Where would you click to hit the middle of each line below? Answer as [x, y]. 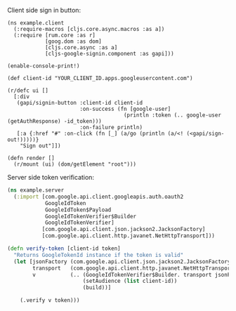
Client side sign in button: [44, 10]
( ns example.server [36, 190]
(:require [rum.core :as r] [55, 35]
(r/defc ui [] [28, 91]
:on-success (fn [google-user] [125, 109]
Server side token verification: [51, 177]
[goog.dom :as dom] [73, 41]
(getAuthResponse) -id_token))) [54, 121]
